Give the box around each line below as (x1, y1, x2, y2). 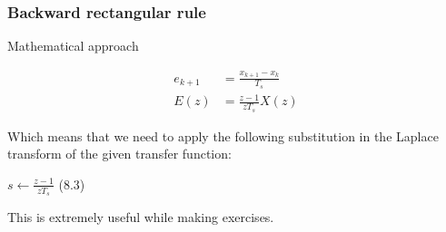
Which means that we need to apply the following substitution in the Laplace (7, 126, 439, 145)
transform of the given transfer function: (7, 144, 232, 163)
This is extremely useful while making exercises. (7, 208, 274, 226)
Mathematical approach (7, 36, 139, 55)
